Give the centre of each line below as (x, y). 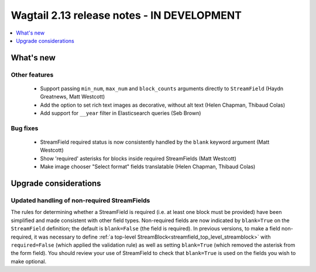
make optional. (29, 261)
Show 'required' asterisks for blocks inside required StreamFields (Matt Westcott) (138, 158)
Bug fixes (25, 128)
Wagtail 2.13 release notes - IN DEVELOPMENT (126, 15)
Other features (32, 74)
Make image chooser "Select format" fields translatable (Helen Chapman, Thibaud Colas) (148, 166)
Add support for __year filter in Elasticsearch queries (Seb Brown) (121, 113)
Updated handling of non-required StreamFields (80, 200)
